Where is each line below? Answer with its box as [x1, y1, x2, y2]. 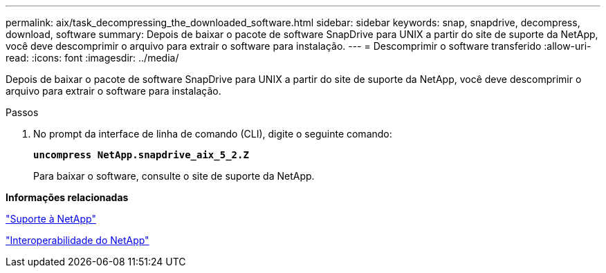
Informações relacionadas [6, 191, 129, 203]
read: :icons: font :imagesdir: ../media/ [6, 52, 179, 64]
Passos [6, 106, 39, 118]
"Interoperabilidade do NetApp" [6, 234, 149, 246]
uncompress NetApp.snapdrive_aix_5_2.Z [33, 149, 249, 160]
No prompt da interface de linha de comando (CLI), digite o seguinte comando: [33, 128, 392, 140]
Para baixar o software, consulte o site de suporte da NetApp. [33, 170, 315, 182]
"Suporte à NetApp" [6, 213, 96, 225]
